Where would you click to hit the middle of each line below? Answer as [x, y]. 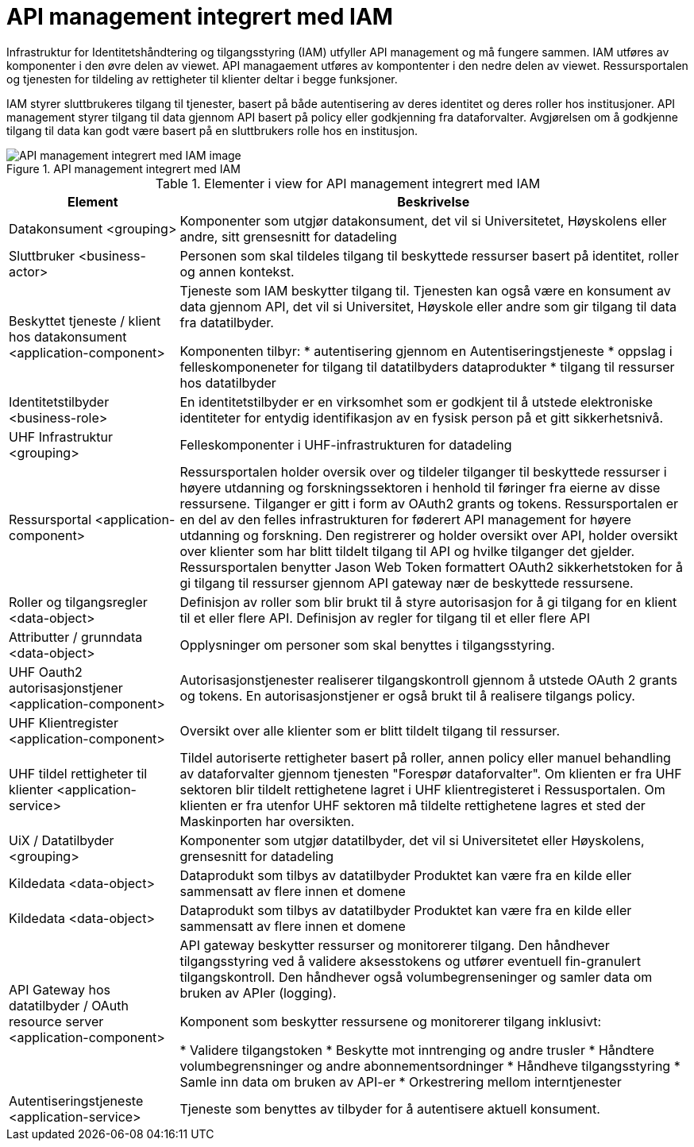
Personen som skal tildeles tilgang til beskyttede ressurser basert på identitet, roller [429, 255]
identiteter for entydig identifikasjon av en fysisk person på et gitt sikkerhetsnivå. [422, 417]
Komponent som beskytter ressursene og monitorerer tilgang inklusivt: [390, 1021]
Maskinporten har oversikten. [267, 821]
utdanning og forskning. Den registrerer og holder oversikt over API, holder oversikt [429, 535]
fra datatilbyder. [227, 322]
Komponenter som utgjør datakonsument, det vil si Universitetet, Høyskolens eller [423, 220]
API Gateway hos [60, 989]
